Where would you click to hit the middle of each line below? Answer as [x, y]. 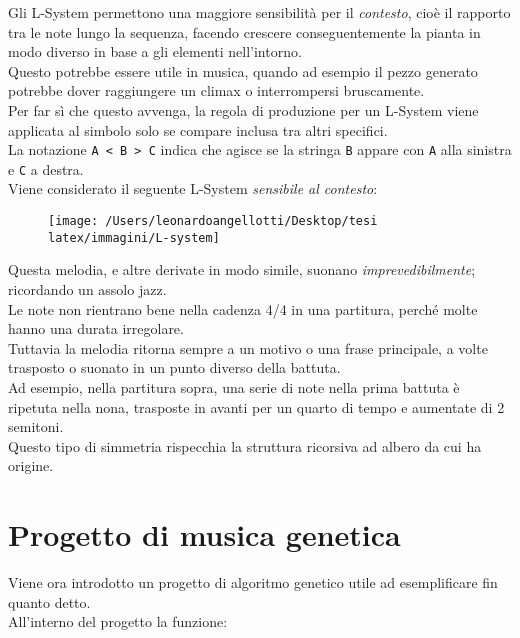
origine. [31, 465]
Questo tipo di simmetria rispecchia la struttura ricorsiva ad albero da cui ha [245, 445]
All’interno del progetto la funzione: [118, 621]
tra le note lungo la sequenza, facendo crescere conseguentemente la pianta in [244, 31]
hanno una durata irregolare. [96, 328]
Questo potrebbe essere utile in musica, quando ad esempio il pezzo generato [243, 70]
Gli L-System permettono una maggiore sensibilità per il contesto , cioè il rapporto [259, 12]
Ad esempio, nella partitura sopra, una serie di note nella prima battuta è [234, 386]
